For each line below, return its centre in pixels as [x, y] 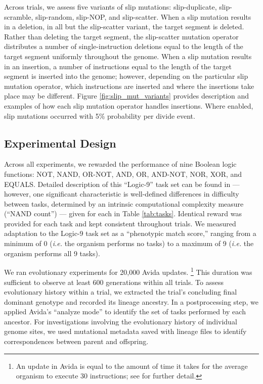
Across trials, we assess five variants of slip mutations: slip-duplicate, [111, 7]
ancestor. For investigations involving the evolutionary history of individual [121, 321]
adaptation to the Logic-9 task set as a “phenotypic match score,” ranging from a [130, 233]
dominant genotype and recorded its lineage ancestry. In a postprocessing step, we [131, 301]
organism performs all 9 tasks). [52, 253]
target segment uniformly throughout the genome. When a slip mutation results [128, 56]
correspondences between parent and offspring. [76, 341]
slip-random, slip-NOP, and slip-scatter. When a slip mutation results [143, 16]
